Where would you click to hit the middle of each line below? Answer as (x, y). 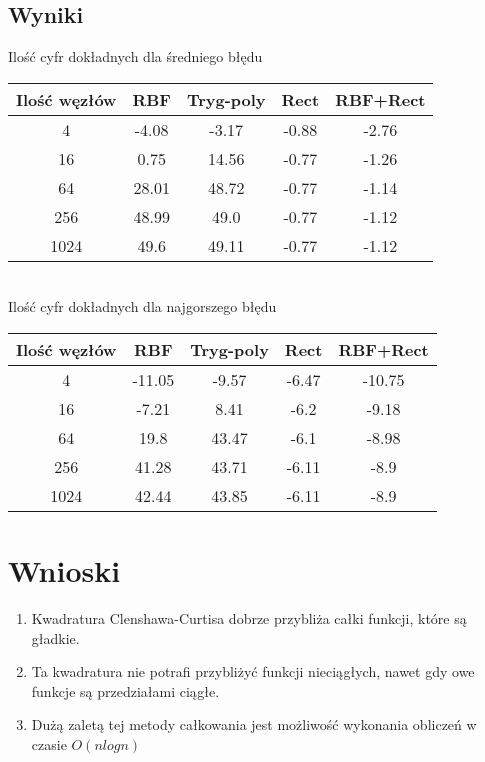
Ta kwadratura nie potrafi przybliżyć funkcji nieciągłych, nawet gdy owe (253, 671)
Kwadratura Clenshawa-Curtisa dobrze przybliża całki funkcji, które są (249, 618)
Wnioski (64, 570)
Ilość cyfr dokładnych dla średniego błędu (135, 56)
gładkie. (55, 637)
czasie (49, 744)
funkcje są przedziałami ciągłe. (125, 690)
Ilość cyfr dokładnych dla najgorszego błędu (142, 306)
